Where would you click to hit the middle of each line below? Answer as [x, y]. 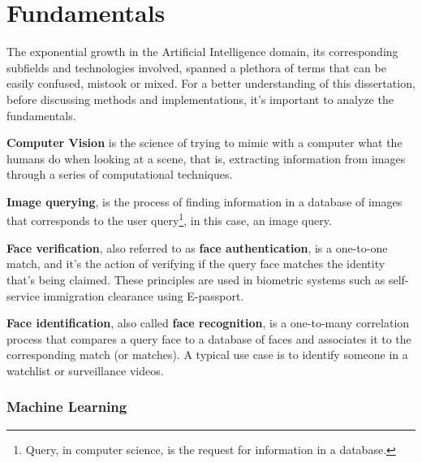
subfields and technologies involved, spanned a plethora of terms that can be [196, 67]
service [23, 295]
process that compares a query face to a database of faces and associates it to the [209, 338]
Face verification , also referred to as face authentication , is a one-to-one [197, 247]
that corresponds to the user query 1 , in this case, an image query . [169, 219]
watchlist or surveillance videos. [85, 370]
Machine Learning [67, 407]
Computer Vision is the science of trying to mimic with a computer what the [205, 143]
